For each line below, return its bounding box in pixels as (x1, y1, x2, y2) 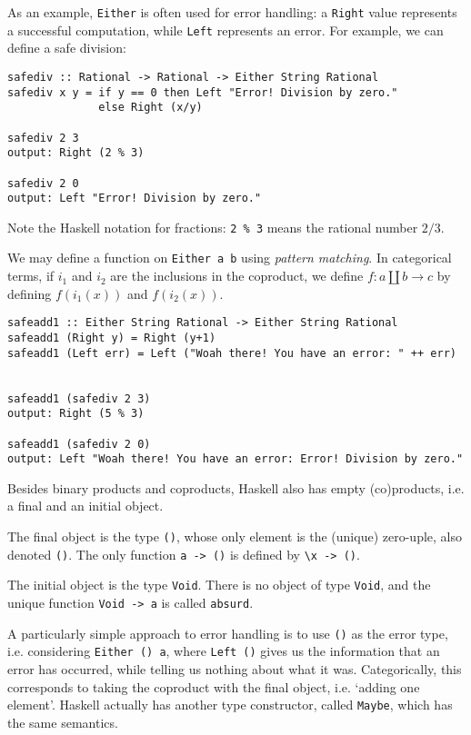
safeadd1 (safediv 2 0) (7, 437, 151, 451)
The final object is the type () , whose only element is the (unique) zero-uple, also (7, 527, 462, 546)
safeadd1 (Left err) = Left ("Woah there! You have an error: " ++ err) (7, 346, 456, 360)
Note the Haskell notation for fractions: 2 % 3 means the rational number (7, 217, 418, 236)
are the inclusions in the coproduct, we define (110, 266, 364, 285)
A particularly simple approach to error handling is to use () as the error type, (7, 623, 448, 642)
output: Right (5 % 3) (7, 407, 145, 421)
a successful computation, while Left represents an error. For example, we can (7, 20, 444, 39)
